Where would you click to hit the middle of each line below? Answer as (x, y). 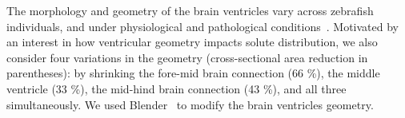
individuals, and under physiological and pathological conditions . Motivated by (202, 26)
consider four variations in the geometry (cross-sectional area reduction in (187, 57)
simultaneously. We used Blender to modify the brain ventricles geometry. (190, 104)
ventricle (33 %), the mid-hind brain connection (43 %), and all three (176, 88)
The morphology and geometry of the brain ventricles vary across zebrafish (190, 10)
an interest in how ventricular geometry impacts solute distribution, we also (192, 42)
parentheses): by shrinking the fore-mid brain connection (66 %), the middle (193, 73)
